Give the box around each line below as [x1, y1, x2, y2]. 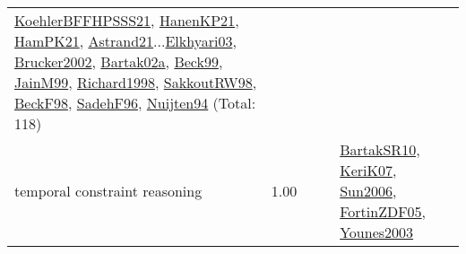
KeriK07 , [340, 160, 397, 180]
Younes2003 [340, 222, 414, 242]
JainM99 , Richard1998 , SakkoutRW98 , [14, 72, 257, 92]
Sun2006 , [340, 180, 397, 201]
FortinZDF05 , [340, 201, 427, 222]
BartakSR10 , [340, 139, 420, 160]
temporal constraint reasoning [14, 180, 203, 201]
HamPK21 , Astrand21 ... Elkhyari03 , [14, 31, 237, 51]
